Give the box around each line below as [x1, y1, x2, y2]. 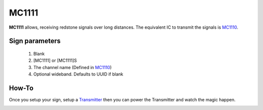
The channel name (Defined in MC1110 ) [33, 64, 112, 70]
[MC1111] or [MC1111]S [33, 57, 77, 63]
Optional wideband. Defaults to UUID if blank [33, 71, 124, 77]
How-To [9, 84, 34, 92]
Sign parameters [9, 37, 61, 45]
